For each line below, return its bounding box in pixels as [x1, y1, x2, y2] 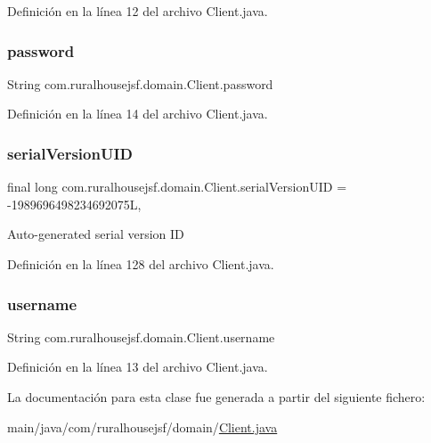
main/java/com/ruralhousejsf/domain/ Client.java [7, 417, 278, 436]
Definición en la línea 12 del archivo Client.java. [7, 2, 268, 20]
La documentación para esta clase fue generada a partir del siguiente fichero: [7, 388, 426, 406]
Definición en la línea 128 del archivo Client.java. [7, 255, 274, 273]
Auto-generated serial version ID [7, 225, 184, 243]
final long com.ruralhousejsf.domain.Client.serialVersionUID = [7, 177, 347, 196]
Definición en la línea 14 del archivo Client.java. [7, 104, 268, 123]
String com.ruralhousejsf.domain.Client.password [7, 74, 273, 93]
